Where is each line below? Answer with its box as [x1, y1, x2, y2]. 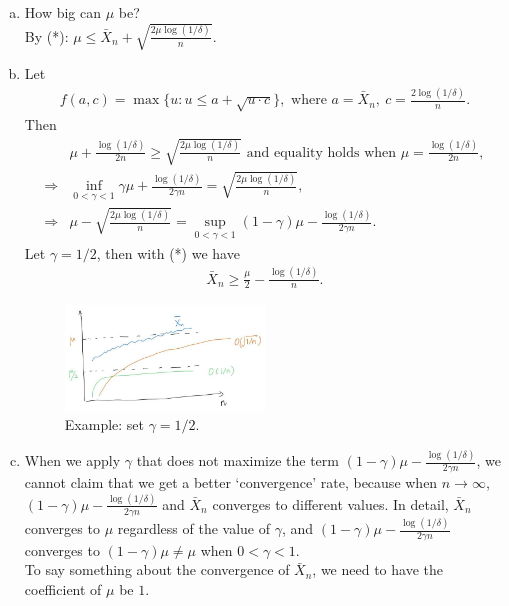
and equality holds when [246, 145, 397, 160]
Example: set [64, 414, 145, 435]
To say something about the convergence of [24, 559, 290, 580]
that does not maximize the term [136, 450, 339, 471]
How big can [24, 2, 102, 22]
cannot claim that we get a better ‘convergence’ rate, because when [24, 471, 438, 492]
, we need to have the [312, 559, 443, 580]
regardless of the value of [117, 518, 271, 539]
